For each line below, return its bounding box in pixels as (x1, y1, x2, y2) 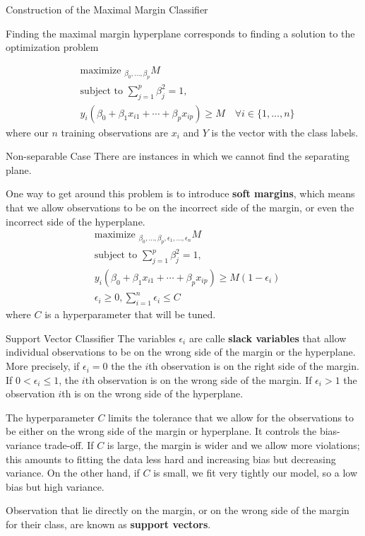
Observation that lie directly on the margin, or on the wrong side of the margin (6, 503, 349, 518)
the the (111, 359, 142, 373)
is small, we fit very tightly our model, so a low (153, 465, 358, 480)
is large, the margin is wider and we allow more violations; (107, 438, 360, 453)
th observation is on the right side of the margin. (148, 359, 359, 373)
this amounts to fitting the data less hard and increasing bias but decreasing (6, 451, 336, 466)
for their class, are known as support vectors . (6, 516, 211, 531)
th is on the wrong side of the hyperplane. (61, 386, 244, 401)
